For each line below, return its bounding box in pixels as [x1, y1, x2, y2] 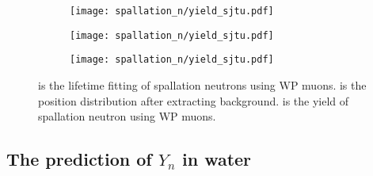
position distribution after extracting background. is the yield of [38, 92, 349, 109]
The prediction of [6, 147, 152, 171]
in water [181, 147, 252, 171]
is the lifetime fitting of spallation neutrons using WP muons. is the [38, 76, 367, 93]
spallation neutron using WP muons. [38, 108, 216, 124]
